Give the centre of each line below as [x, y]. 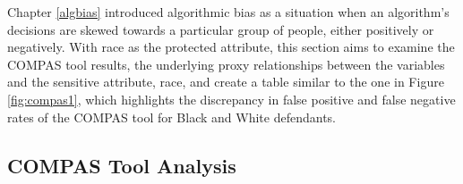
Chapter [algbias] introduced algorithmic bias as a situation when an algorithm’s [228, 12]
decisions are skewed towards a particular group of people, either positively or [221, 29]
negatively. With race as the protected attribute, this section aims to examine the [231, 47]
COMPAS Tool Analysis [122, 165]
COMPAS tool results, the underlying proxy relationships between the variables [226, 64]
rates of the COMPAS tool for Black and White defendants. [171, 117]
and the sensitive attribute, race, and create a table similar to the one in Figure [226, 82]
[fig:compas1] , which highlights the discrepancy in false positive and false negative [231, 99]
